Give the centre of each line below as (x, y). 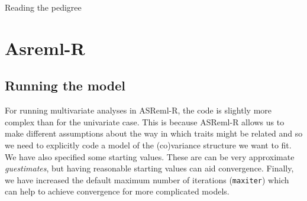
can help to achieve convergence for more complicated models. (117, 191)
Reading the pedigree (43, 7)
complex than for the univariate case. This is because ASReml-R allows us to (145, 121)
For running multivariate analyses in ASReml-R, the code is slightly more (138, 110)
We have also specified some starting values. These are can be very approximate (150, 156)
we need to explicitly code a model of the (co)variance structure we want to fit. (148, 145)
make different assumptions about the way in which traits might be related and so (154, 133)
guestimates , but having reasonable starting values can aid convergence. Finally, (149, 168)
